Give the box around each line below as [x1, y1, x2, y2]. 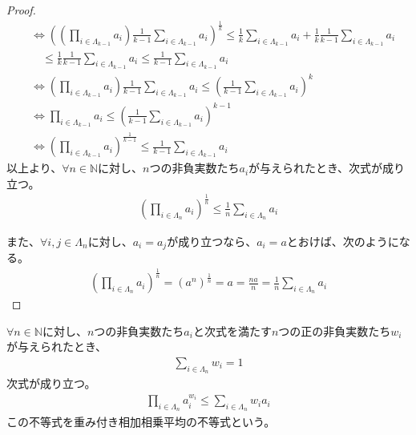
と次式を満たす [192, 322, 272, 339]
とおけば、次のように [286, 232, 399, 249]
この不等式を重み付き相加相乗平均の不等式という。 [6, 413, 276, 429]
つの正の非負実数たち [278, 322, 391, 339]
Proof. [6, 2, 36, 18]
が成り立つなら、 [167, 232, 257, 249]
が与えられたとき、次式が [248, 159, 383, 176]
